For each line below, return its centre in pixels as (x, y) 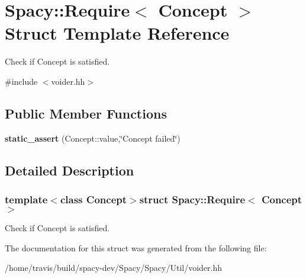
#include (21, 81)
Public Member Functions (86, 113)
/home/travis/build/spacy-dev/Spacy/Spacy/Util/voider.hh (114, 268)
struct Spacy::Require (192, 199)
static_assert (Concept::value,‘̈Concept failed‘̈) (93, 138)
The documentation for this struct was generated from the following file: (136, 247)
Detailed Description (70, 170)
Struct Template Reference (117, 33)
